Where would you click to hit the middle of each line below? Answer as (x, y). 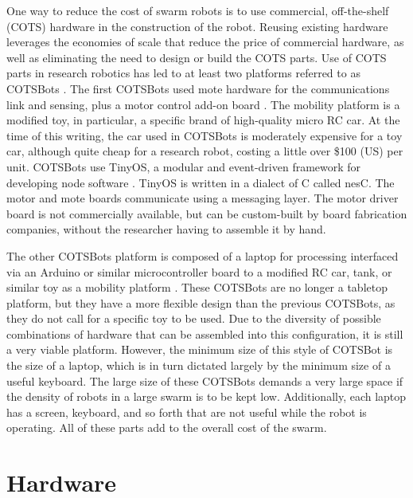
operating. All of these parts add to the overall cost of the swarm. (167, 427)
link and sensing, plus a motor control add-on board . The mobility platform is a (203, 104)
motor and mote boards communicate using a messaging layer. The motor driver (203, 198)
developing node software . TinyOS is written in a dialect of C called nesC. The (201, 182)
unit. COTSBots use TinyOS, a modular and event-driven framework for (184, 166)
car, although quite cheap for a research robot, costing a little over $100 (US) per (205, 151)
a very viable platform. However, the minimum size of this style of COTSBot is (200, 349)
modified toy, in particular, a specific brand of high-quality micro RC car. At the (203, 120)
